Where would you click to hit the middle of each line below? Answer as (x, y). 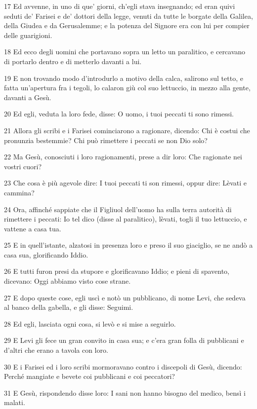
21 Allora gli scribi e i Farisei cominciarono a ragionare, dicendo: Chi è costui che (127, 130)
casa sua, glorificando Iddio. (46, 254)
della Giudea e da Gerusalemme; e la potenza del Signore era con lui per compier (127, 25)
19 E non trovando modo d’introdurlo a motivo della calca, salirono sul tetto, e (124, 78)
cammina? (19, 192)
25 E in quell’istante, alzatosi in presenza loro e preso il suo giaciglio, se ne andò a (128, 245)
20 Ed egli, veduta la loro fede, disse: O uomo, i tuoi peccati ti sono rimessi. (119, 114)
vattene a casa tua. (33, 228)
